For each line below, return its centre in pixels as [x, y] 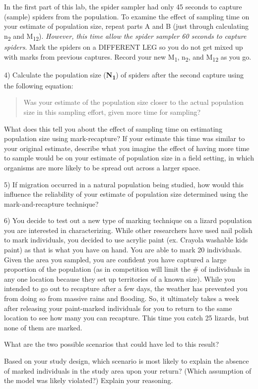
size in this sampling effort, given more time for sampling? [112, 112]
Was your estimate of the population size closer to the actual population [134, 102]
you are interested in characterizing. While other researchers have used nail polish [128, 230]
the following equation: [39, 85]
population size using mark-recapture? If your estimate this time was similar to [125, 138]
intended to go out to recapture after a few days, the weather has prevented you [126, 288]
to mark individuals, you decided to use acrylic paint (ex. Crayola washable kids [126, 240]
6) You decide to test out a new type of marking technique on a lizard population [128, 220]
